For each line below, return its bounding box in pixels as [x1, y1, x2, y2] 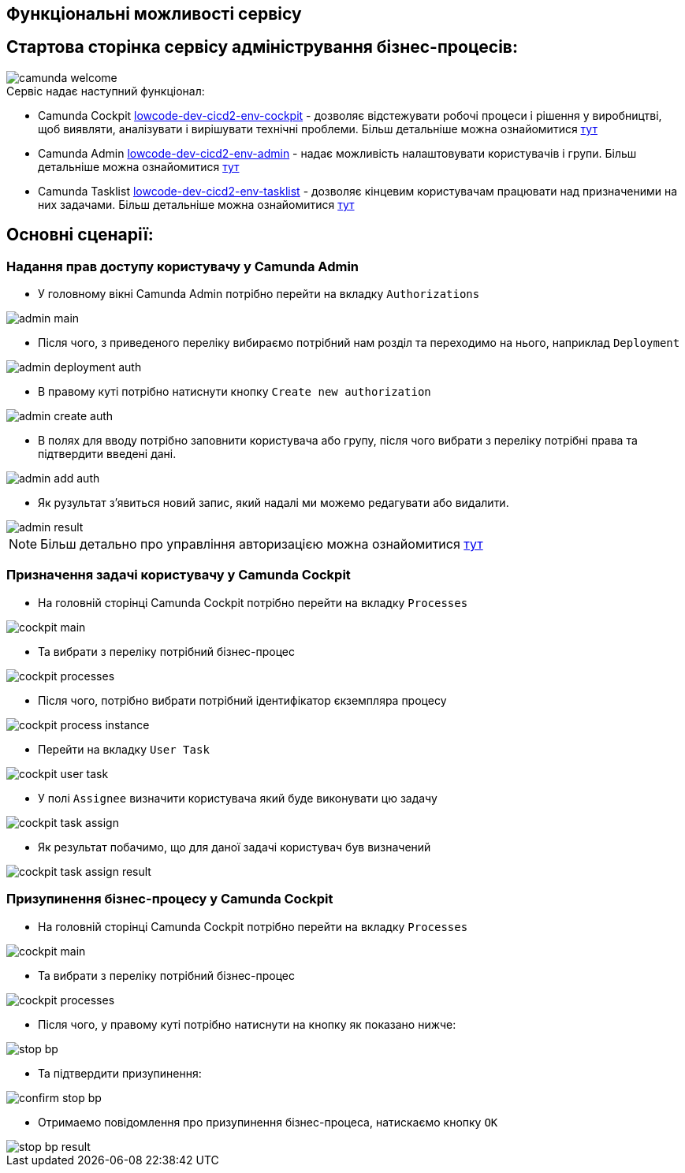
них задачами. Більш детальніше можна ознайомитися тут [38, 197, 355, 211]
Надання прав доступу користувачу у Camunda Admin [6, 258, 359, 274]
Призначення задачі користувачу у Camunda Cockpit [6, 567, 351, 583]
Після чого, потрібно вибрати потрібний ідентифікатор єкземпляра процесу [38, 693, 447, 707]
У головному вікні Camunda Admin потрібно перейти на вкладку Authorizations [38, 287, 480, 301]
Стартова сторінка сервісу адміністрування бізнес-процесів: [6, 37, 518, 58]
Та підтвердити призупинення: [38, 1066, 202, 1080]
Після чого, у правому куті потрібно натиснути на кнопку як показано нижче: [38, 1017, 456, 1031]
